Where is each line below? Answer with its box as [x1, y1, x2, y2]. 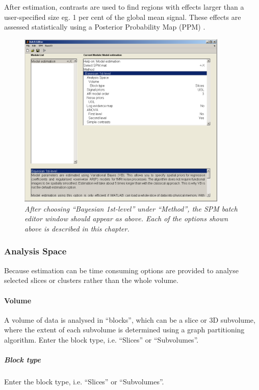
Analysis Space [4, 245, 67, 257]
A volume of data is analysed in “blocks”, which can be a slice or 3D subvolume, [4, 314, 255, 325]
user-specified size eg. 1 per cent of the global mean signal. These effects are [4, 11, 241, 22]
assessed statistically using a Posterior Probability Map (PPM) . [4, 21, 205, 32]
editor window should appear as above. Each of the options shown [24, 213, 228, 224]
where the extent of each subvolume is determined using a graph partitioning [4, 324, 245, 335]
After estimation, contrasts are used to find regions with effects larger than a [4, 2, 244, 12]
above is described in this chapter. [24, 223, 129, 233]
